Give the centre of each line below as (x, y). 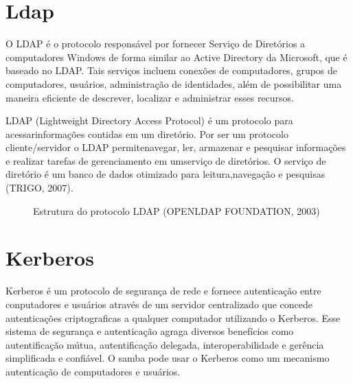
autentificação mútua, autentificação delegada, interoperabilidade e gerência (165, 344)
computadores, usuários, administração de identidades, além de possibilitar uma (174, 83)
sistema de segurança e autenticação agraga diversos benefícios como (150, 331)
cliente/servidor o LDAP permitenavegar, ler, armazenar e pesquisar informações (176, 147)
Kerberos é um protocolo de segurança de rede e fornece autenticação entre (163, 291)
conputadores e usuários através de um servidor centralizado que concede (159, 304)
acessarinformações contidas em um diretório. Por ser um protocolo (147, 134)
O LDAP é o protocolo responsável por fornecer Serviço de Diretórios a (156, 44)
